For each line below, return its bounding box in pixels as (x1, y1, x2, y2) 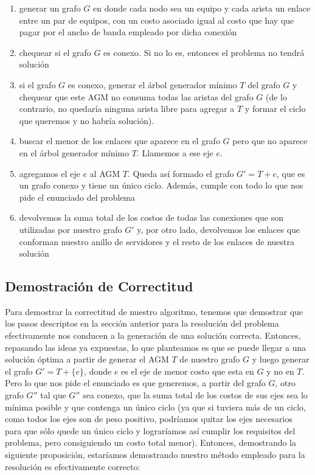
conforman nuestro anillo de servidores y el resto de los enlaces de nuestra (19, 235, 295, 248)
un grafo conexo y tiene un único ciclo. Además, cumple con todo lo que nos (19, 179, 303, 192)
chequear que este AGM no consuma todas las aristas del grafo (19, 90, 254, 103)
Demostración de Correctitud (5, 277, 193, 296)
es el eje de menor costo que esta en (121, 364, 254, 377)
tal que (40, 389, 66, 401)
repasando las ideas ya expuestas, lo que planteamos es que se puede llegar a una (5, 341, 306, 353)
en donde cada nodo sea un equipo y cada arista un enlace (93, 2, 311, 14)
